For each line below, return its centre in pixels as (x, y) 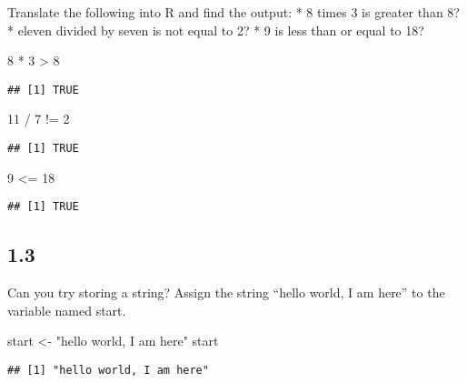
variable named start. (67, 310)
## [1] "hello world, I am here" (108, 370)
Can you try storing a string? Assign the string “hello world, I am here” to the (226, 292)
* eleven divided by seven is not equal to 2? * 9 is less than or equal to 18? (216, 30)
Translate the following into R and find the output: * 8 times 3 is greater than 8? (233, 12)
